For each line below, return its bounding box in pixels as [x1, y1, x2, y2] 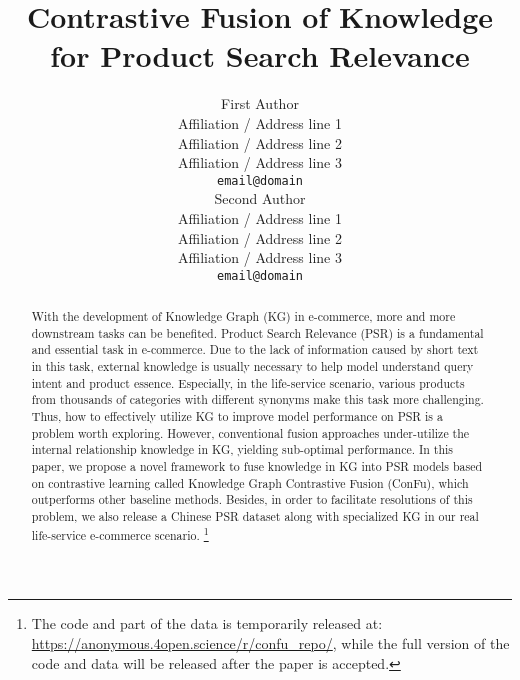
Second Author [214, 188, 306, 209]
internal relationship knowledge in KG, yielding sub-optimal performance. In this [31, 441, 454, 458]
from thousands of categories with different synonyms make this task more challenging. [31, 391, 484, 408]
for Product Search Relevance [50, 35, 470, 76]
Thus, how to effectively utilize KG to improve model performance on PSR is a [31, 408, 443, 425]
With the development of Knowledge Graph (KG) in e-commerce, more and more [31, 308, 456, 325]
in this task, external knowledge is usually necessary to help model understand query [31, 358, 474, 375]
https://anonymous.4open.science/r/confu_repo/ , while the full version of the [31, 632, 510, 653]
